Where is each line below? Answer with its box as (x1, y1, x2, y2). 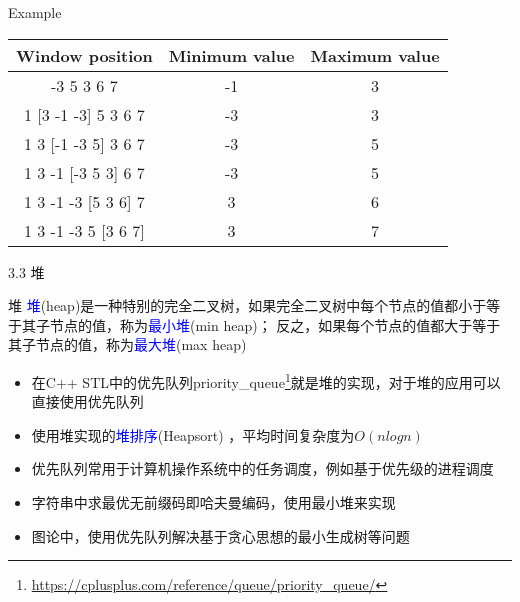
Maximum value (310, 43, 440, 67)
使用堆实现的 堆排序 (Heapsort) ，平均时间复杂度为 (31, 424, 355, 445)
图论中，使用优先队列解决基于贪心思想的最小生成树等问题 (31, 525, 410, 546)
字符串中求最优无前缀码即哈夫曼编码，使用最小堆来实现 (31, 492, 396, 512)
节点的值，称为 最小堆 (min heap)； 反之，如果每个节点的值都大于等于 (49, 314, 501, 335)
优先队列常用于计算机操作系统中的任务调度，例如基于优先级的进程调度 (31, 458, 494, 479)
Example (8, 2, 62, 22)
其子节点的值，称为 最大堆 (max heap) (8, 334, 247, 355)
